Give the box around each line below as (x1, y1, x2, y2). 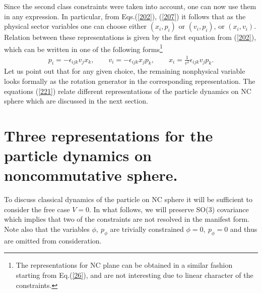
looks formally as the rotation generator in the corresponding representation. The (4, 75, 255, 86)
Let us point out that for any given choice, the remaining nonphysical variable (4, 66, 245, 76)
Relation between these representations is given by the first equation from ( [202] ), (4, 32, 256, 42)
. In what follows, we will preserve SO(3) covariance (89, 204, 249, 214)
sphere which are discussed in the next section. (4, 95, 148, 106)
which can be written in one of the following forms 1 (4, 42, 163, 54)
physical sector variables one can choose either (4, 21, 147, 31)
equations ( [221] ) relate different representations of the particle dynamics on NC (4, 85, 251, 96)
